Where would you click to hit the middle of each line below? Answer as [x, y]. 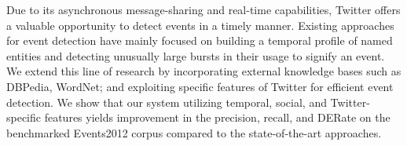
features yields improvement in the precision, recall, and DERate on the [217, 117]
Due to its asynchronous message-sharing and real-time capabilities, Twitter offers [203, 9]
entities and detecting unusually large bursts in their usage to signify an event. [196, 55]
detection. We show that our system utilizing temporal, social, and [167, 102]
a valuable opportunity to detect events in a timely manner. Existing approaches [200, 25]
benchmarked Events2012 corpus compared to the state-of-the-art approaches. [194, 132]
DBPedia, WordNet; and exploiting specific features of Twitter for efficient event [200, 86]
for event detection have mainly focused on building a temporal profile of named [200, 40]
